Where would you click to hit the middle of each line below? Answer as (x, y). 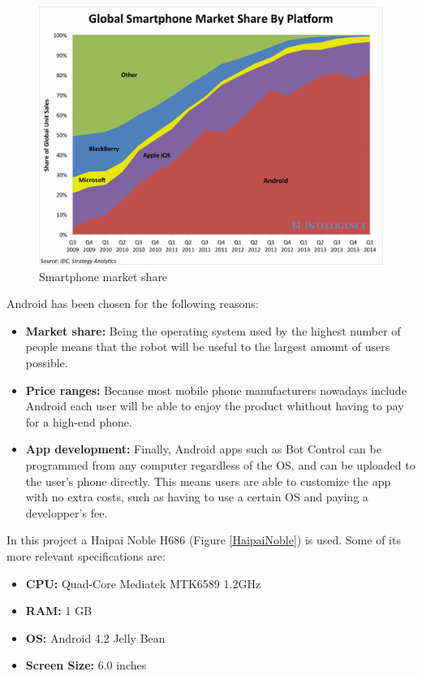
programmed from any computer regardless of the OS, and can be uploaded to (220, 464)
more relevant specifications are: (86, 555)
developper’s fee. (67, 512)
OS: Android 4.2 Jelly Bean (95, 637)
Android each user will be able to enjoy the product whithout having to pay (215, 406)
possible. (47, 362)
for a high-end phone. (79, 421)
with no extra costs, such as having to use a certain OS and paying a (197, 497)
